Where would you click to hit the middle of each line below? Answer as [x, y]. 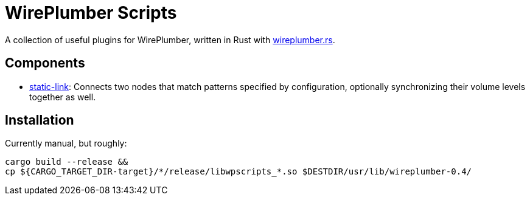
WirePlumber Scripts [91, 13]
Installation [40, 120]
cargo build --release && [67, 162]
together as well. [63, 97]
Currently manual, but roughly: [66, 143]
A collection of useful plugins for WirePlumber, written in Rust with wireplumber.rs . [170, 40]
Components [45, 63]
